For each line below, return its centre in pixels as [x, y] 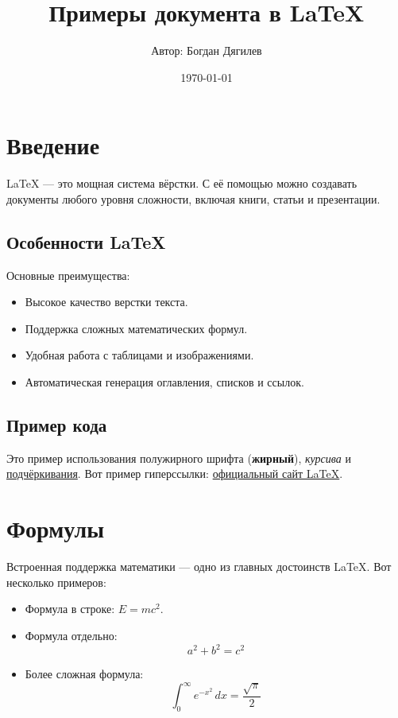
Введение [53, 145]
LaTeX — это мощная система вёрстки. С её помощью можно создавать [182, 183]
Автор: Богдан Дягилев [207, 50]
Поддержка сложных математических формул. [136, 328]
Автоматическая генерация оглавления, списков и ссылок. [164, 382]
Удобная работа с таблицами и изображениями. [139, 355]
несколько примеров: [56, 582]
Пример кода [57, 425]
